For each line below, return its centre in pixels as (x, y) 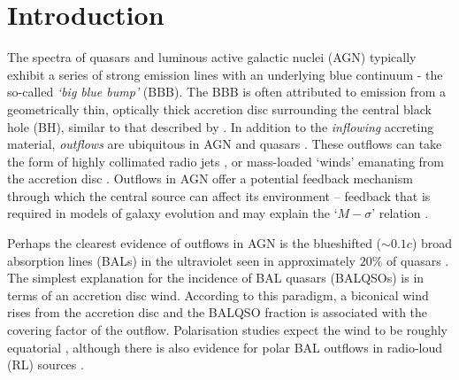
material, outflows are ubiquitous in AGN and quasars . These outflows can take (225, 144)
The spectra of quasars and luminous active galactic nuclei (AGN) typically (212, 57)
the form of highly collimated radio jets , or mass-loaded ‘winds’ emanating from (226, 161)
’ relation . (400, 213)
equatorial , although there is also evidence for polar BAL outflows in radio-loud (225, 347)
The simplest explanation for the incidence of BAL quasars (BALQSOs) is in (216, 278)
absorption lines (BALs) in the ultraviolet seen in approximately (182, 260)
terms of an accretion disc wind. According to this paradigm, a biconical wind (218, 295)
